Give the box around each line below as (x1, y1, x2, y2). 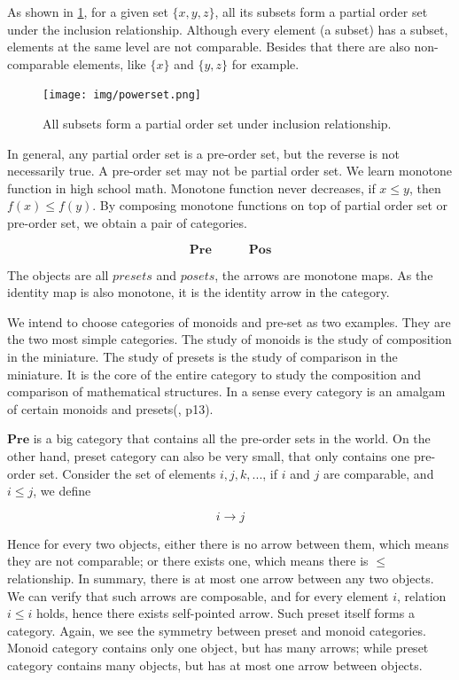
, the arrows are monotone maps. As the (214, 265, 433, 284)
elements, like (73, 54, 146, 73)
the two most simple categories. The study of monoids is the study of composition (7, 330, 452, 348)
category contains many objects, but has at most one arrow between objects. (7, 655, 423, 674)
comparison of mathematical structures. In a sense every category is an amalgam (7, 382, 446, 401)
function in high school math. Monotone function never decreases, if (7, 178, 376, 197)
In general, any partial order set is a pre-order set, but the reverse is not (7, 144, 400, 162)
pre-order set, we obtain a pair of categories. (7, 214, 247, 231)
